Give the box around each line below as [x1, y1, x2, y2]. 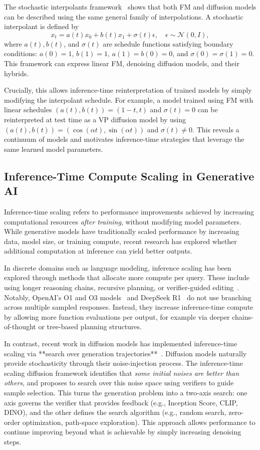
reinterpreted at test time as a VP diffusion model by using [4, 114, 186, 124]
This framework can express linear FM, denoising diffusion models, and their [4, 58, 239, 68]
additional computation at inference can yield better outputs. [4, 246, 192, 256]
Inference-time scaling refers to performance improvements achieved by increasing [4, 206, 254, 216]
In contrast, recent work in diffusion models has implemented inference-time [4, 338, 237, 349]
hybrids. [4, 68, 29, 78]
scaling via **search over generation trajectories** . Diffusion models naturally [4, 348, 247, 358]
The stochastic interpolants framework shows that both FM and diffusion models [4, 2, 256, 12]
